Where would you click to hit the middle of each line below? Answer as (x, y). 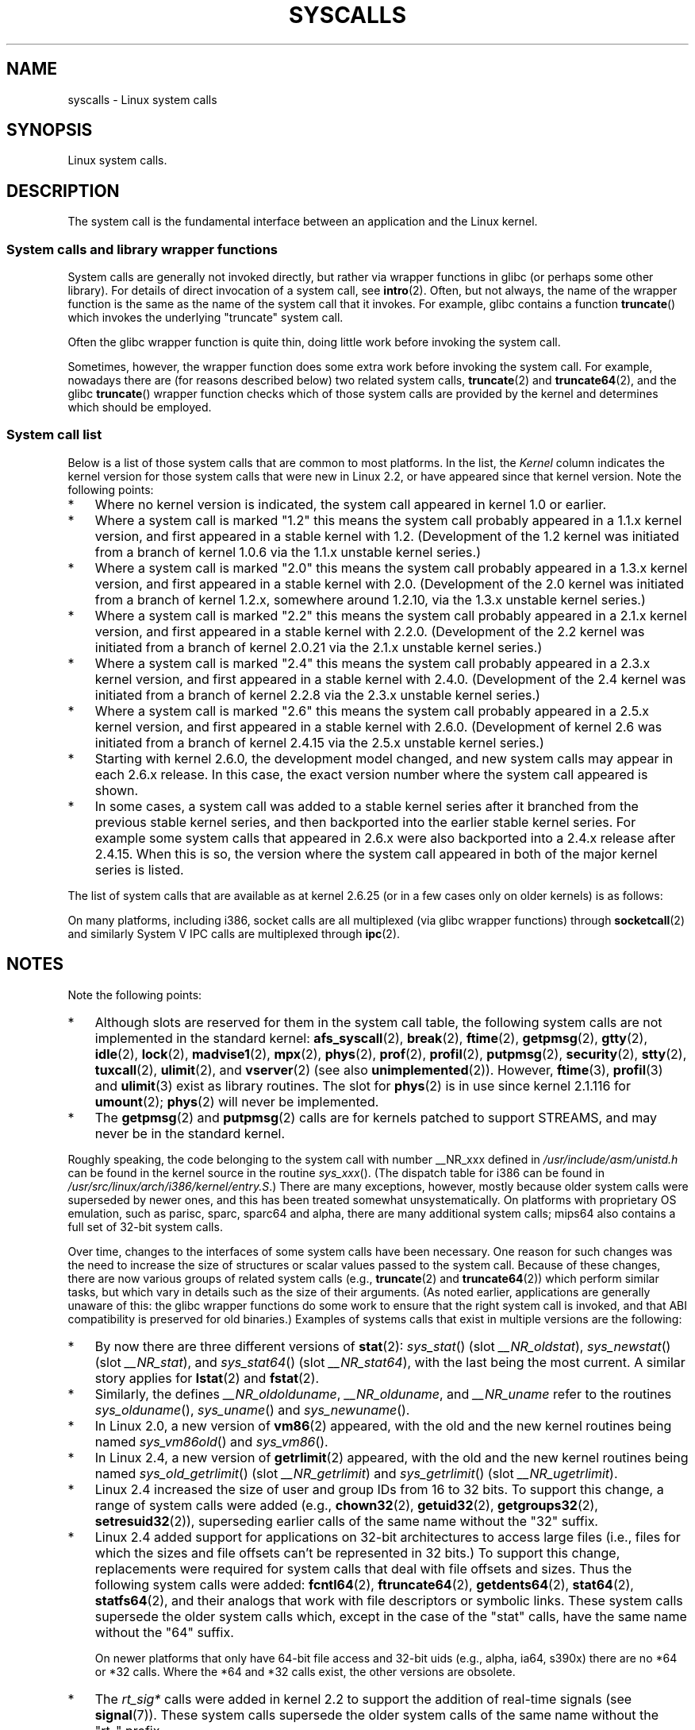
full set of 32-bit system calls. (145, 1226)
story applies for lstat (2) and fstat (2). (207, 1378)
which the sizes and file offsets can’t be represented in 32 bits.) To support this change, (357, 1552)
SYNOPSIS (50, 130)
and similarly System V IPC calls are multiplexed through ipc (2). (234, 933)
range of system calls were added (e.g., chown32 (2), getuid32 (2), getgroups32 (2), (346, 1505)
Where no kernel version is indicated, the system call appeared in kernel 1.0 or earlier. (351, 504)
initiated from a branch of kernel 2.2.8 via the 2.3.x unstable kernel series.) (317, 695)
